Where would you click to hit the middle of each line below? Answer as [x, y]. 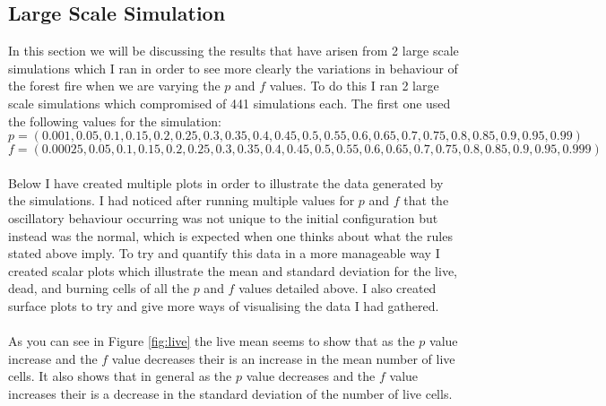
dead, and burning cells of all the [99, 288]
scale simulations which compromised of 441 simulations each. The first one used [229, 103]
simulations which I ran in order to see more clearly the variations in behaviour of [233, 68]
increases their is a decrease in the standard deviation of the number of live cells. [230, 393]
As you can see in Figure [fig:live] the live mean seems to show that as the [212, 341]
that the [426, 200]
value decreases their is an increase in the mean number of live [283, 358]
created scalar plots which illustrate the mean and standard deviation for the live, [233, 270]
